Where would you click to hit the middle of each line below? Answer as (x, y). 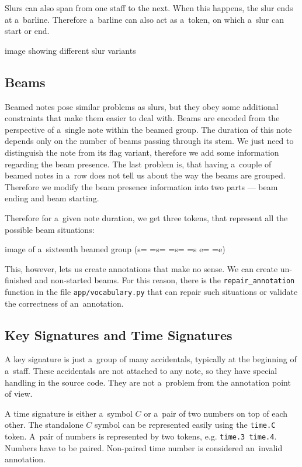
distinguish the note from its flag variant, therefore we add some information (142, 152)
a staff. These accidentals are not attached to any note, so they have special (141, 370)
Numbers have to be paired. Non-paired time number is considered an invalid (144, 447)
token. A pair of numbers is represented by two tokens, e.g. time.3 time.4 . (141, 436)
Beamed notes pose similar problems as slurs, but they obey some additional (142, 106)
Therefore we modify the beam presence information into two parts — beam (141, 186)
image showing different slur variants (70, 50)
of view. (19, 394)
